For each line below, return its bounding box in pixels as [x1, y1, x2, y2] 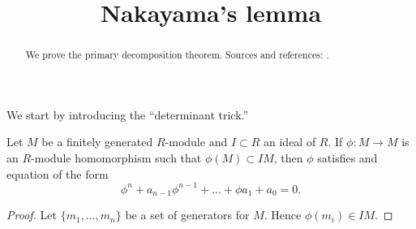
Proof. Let [6, 206, 57, 223]
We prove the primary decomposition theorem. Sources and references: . [25, 48, 329, 62]
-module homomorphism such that [31, 149, 202, 166]
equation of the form [6, 165, 109, 182]
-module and [165, 133, 228, 150]
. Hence [264, 206, 302, 223]
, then [273, 149, 303, 166]
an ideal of [264, 133, 316, 150]
